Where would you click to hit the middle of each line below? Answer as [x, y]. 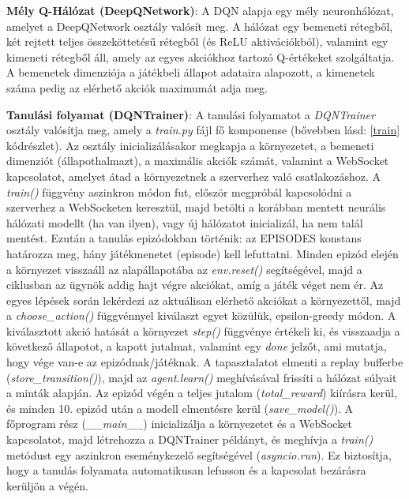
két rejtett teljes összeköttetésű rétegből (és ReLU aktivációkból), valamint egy [197, 41]
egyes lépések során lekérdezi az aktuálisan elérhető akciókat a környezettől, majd [204, 300]
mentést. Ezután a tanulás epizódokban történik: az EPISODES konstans [184, 238]
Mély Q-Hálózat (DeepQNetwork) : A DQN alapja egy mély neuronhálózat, [200, 10]
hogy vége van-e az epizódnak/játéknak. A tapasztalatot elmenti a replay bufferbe [205, 362]
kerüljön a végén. [47, 485]
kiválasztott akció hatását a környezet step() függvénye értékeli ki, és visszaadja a [203, 330]
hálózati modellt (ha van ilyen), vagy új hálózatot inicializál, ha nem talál [185, 222]
